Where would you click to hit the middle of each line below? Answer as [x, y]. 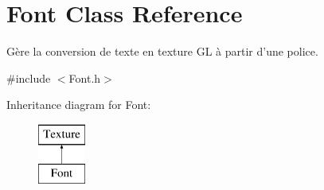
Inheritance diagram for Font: [79, 105]
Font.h [85, 78]
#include [29, 78]
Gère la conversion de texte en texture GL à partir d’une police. [162, 51]
